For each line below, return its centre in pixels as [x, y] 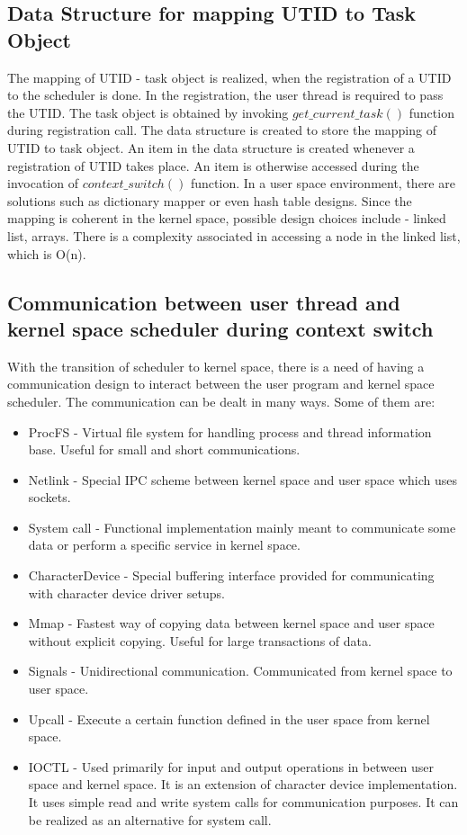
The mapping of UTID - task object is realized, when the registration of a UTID [229, 77]
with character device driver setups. [126, 593]
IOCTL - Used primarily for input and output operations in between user [231, 766]
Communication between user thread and [204, 302]
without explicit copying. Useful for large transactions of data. [200, 640]
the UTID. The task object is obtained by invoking [148, 112]
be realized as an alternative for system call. [150, 819]
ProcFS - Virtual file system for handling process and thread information [230, 431]
